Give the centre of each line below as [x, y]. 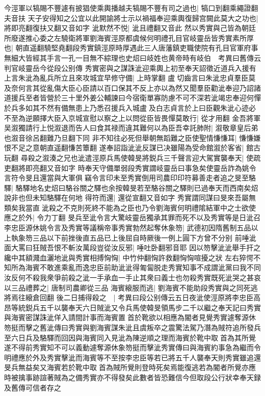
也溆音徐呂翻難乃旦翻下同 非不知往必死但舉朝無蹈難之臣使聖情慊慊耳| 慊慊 [129, 137]
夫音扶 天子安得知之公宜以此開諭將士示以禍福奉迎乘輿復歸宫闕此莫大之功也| [131, 18]
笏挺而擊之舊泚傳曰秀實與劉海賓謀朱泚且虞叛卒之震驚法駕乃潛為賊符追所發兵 [132, 327]
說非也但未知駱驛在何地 [43, 197]
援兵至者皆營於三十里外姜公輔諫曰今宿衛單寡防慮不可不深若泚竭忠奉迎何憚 [136, 98]
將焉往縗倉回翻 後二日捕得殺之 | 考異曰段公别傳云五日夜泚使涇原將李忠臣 [129, 297]
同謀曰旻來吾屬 [223, 197]
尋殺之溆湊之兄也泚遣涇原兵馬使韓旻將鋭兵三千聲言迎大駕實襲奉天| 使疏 [141, 157]
